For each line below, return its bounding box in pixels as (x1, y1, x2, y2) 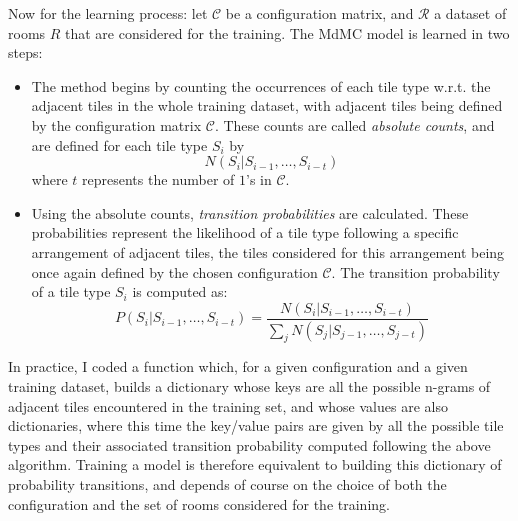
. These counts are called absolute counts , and (214, 114, 495, 135)
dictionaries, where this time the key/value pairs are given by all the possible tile (8, 415, 504, 436)
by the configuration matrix (31, 114, 202, 135)
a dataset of (434, 3, 507, 23)
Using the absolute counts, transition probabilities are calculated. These (31, 202, 469, 223)
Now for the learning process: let (8, 3, 208, 23)
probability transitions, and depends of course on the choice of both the (8, 473, 447, 494)
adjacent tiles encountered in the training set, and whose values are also (8, 395, 448, 416)
